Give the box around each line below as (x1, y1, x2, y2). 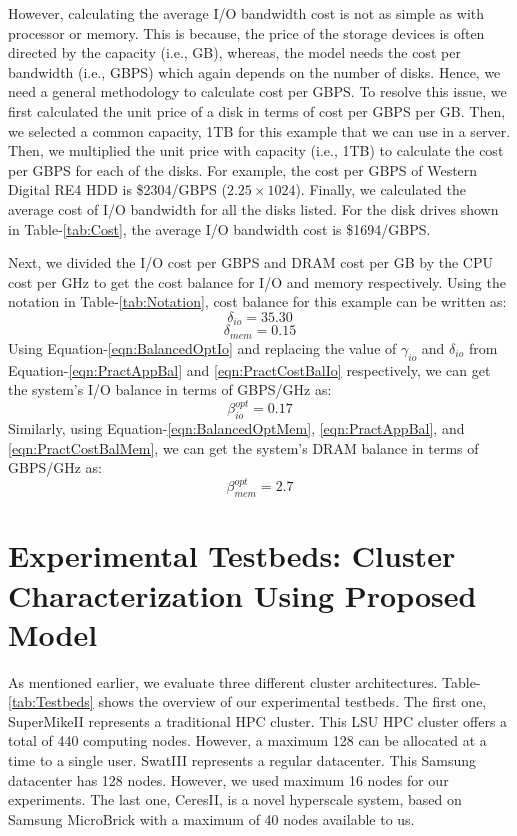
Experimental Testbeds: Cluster (8, 535, 456, 576)
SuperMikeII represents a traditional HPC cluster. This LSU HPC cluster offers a (8, 710, 508, 731)
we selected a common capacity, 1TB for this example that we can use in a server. (8, 120, 511, 141)
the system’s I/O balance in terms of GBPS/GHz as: (8, 379, 332, 400)
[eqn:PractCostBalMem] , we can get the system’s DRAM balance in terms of (8, 437, 479, 458)
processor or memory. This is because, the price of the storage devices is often (8, 22, 485, 43)
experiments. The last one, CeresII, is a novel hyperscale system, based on (8, 789, 462, 810)
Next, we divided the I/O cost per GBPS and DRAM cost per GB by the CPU (8, 252, 493, 273)
